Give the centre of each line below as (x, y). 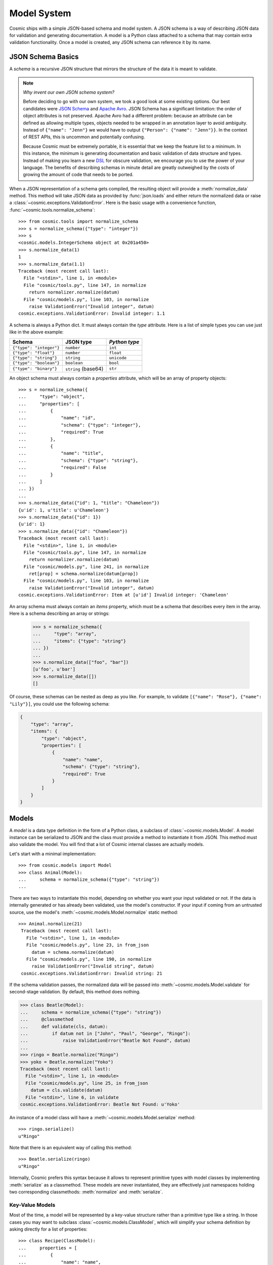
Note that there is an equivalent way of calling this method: (71, 1148)
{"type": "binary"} (35, 369)
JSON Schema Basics (44, 57)
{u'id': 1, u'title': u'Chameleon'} (64, 510)
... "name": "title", (61, 453)
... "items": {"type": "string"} (79, 641)
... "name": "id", (57, 418)
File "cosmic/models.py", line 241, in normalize (86, 566)
